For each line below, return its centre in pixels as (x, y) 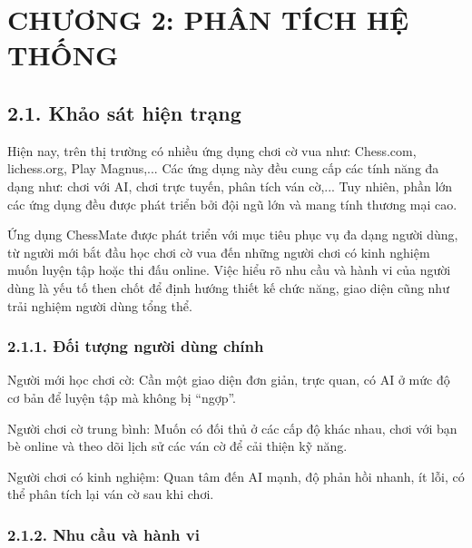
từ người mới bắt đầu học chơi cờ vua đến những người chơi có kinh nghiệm (219, 252)
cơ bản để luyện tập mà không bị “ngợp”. (122, 397)
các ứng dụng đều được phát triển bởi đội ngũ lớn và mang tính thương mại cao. (232, 204)
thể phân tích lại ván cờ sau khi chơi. (111, 494)
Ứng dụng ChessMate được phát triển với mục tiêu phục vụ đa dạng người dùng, (233, 235)
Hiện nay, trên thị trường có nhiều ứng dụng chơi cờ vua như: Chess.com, (212, 150)
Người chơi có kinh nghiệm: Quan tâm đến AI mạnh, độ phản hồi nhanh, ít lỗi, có (236, 476)
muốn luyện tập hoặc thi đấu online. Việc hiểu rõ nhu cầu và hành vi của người (229, 270)
